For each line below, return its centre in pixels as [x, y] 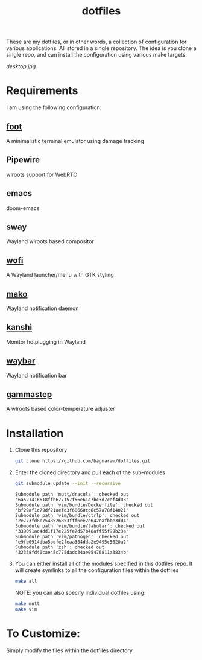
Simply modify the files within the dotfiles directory [69, 650]
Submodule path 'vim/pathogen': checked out [72, 537]
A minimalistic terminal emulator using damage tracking [75, 141]
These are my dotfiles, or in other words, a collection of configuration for [96, 42]
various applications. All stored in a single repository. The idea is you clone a [101, 48]
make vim [26, 609]
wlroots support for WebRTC [42, 174]
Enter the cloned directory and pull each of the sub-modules [90, 472]
